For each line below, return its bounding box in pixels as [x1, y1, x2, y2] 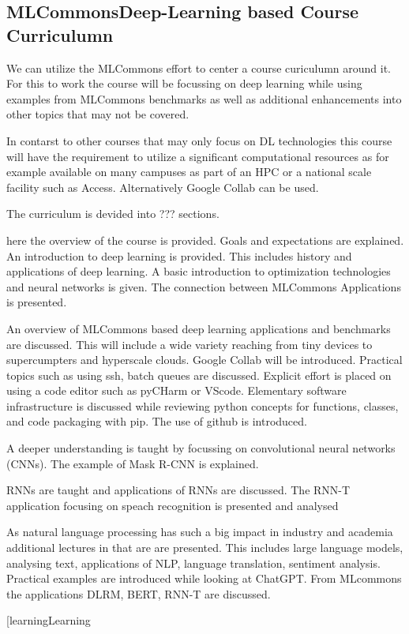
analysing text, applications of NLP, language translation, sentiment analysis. [6, 554, 381, 571]
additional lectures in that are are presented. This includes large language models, [6, 539, 403, 556]
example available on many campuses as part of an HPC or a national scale [6, 163, 372, 180]
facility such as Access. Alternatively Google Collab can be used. [6, 178, 319, 195]
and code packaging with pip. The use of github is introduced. [6, 413, 307, 430]
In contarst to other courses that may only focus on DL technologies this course [6, 132, 392, 148]
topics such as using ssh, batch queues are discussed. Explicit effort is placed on [6, 366, 392, 383]
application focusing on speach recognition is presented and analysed [6, 497, 339, 513]
